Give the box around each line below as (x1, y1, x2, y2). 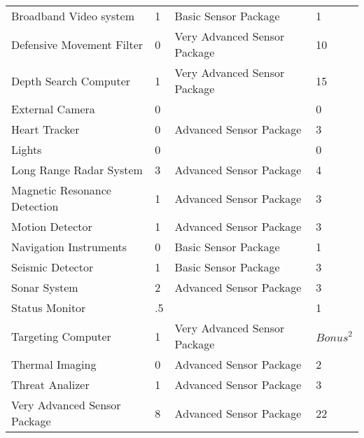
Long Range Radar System (11, 162, 143, 178)
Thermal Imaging (11, 356, 97, 372)
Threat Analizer (11, 376, 90, 393)
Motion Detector (11, 218, 92, 234)
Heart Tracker (11, 121, 80, 137)
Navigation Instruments (11, 239, 127, 255)
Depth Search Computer (11, 72, 131, 89)
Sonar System (11, 279, 78, 295)
